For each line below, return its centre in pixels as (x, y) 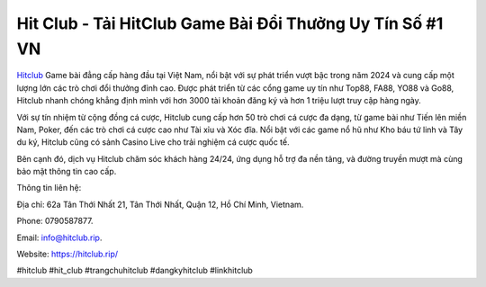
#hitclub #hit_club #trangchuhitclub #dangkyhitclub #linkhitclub (135, 271)
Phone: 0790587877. (55, 221)
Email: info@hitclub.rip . (59, 238)
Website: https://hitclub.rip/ (67, 254)
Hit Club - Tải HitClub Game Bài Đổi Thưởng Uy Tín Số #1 (230, 23)
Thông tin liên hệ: (49, 188)
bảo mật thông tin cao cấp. (67, 172)
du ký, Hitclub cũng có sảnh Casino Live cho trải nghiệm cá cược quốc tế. (153, 142)
